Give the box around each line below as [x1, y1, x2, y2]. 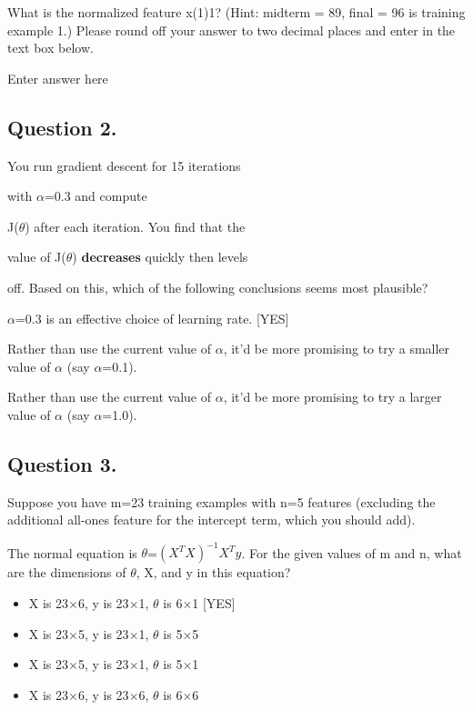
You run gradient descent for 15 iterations [7, 155, 241, 175]
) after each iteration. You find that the [25, 216, 246, 235]
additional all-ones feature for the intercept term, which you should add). [7, 510, 416, 529]
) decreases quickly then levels [72, 247, 248, 266]
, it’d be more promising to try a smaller [223, 339, 450, 358]
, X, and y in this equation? [136, 563, 291, 582]
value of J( [7, 247, 66, 266]
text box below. [7, 38, 94, 57]
